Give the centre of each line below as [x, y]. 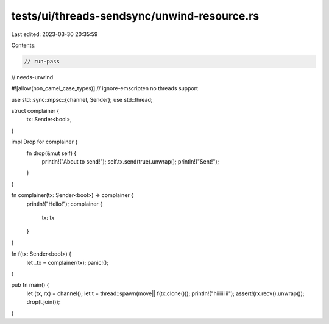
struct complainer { [35, 111]
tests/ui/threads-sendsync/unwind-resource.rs [135, 16]
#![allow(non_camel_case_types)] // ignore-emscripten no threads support [104, 88]
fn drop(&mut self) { [51, 153]
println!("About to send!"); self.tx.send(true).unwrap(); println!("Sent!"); [130, 162]
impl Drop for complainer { [44, 142]
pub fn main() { [30, 285]
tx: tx [48, 217]
